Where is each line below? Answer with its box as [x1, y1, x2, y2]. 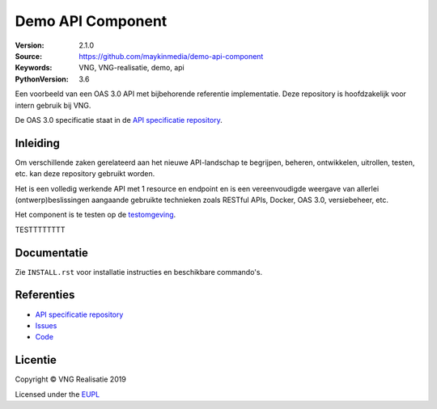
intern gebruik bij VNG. [15, 100, 91, 110]
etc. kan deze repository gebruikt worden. [15, 169, 155, 179]
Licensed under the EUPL [15, 389, 100, 399]
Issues [35, 320, 57, 331]
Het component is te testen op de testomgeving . [15, 210, 176, 220]
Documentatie [15, 246, 89, 259]
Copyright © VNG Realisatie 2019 [15, 374, 127, 384]
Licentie [15, 353, 57, 367]
